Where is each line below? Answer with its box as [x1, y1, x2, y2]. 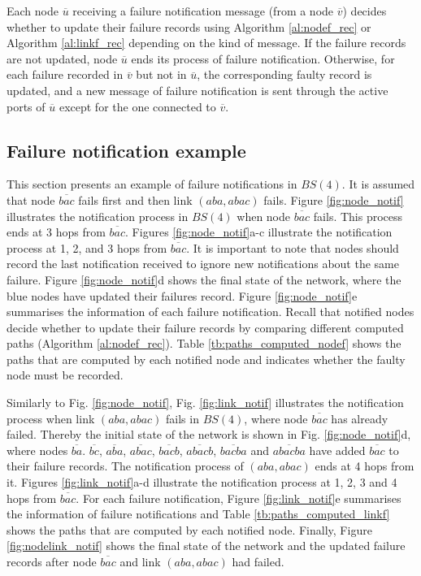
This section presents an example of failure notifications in [7, 175, 297, 193]
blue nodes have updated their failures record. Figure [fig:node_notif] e [7, 287, 358, 304]
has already [331, 409, 388, 427]
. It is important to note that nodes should [186, 239, 399, 256]
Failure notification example [7, 137, 246, 162]
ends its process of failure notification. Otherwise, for [131, 50, 395, 67]
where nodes [7, 441, 68, 458]
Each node [7, 2, 59, 19]
